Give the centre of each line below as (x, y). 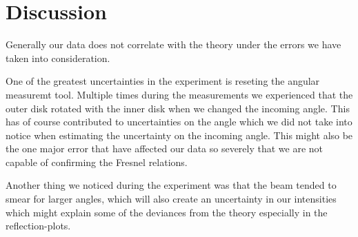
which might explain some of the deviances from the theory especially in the (167, 212)
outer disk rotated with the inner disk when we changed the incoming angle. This (178, 108)
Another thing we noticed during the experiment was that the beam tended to (171, 185)
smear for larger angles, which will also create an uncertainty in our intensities (171, 199)
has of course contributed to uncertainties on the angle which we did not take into (179, 122)
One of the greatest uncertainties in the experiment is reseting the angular (163, 81)
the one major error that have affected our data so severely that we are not (165, 148)
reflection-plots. (38, 226)
